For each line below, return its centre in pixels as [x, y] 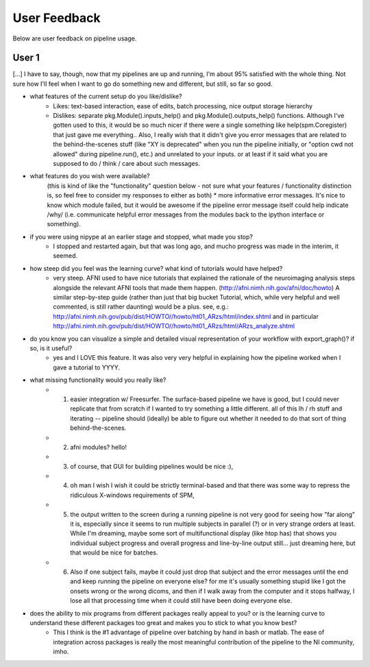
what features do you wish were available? [90, 176]
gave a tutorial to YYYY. [86, 367]
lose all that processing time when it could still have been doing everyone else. [181, 601]
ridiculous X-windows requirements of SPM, [132, 495]
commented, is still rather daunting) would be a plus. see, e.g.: [141, 307]
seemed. [65, 256]
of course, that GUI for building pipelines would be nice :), [152, 466]
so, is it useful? [51, 348]
